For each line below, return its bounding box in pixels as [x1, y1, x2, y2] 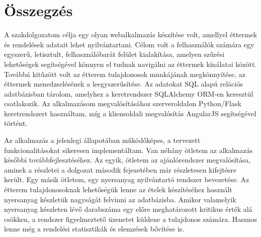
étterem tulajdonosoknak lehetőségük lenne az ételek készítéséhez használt [4, 184, 232, 195]
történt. [4, 118, 28, 128]
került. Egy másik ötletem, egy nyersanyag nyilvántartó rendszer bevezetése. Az [4, 174, 249, 185]
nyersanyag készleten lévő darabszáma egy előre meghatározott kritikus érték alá [4, 204, 252, 214]
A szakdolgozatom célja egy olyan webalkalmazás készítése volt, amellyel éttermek [4, 29, 257, 40]
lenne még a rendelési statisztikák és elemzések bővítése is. [4, 223, 185, 234]
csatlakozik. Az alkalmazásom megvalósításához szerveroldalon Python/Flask [4, 98, 241, 109]
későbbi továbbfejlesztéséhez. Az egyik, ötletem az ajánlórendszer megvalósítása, [4, 154, 251, 165]
